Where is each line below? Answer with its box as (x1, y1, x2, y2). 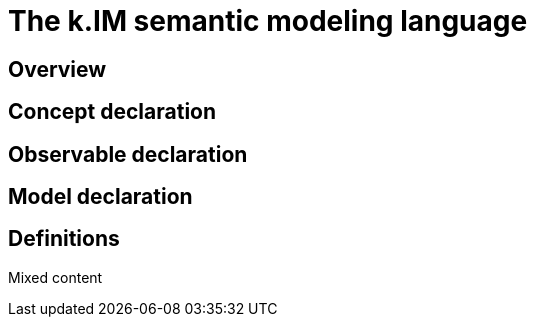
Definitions (8, 226, 120, 252)
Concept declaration (8, 99, 217, 125)
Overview (8, 56, 107, 82)
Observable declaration (8, 141, 248, 167)
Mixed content (8, 268, 103, 286)
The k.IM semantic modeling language (8, 4, 528, 38)
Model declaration (8, 184, 193, 210)
